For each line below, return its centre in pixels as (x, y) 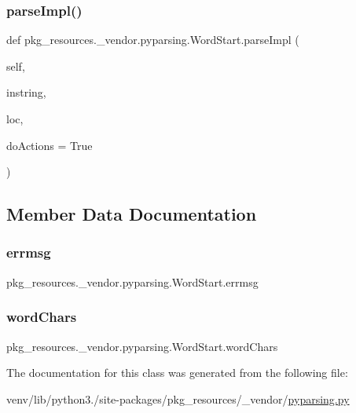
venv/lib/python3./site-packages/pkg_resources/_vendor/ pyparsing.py (178, 398)
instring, (26, 92)
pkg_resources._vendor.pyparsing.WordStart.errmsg (132, 281)
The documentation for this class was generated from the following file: (177, 373)
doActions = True (50, 145)
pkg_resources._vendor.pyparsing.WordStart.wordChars (142, 346)
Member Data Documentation (132, 214)
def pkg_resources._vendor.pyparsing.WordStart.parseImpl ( (153, 40)
